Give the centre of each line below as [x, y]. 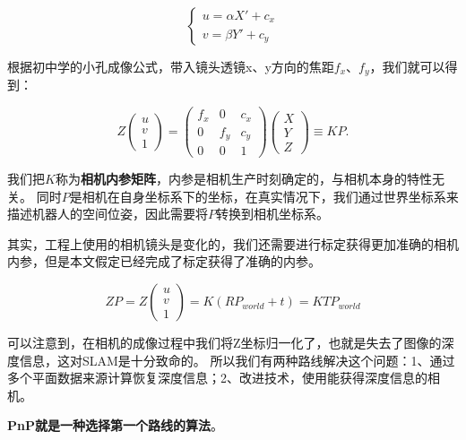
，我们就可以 [407, 66]
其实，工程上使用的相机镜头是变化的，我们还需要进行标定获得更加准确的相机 [233, 243]
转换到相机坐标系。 [272, 214]
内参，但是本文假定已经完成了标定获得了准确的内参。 [164, 261]
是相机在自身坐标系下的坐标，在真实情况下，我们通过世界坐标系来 [264, 196]
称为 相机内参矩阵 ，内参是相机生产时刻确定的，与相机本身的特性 [243, 179]
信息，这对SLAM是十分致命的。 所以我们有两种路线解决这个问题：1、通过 [237, 360]
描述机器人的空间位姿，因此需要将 [108, 214]
